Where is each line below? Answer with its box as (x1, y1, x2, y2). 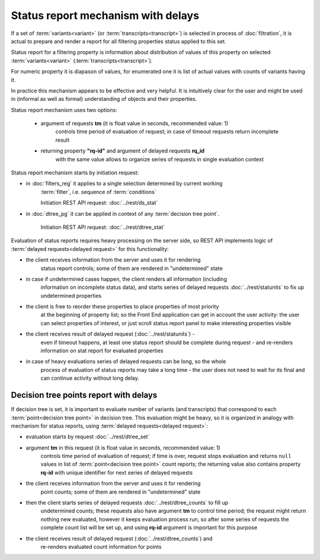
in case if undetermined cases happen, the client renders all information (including (25, 275, 228, 282)
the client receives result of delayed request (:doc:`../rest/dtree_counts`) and (25, 534, 213, 542)
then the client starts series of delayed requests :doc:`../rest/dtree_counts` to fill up (25, 499, 228, 507)
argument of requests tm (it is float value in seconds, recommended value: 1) (40, 120, 229, 127)
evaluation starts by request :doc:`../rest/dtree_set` (25, 433, 150, 440)
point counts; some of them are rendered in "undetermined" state (40, 488, 201, 495)
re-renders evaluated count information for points (40, 543, 162, 550)
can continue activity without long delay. (40, 374, 139, 382)
